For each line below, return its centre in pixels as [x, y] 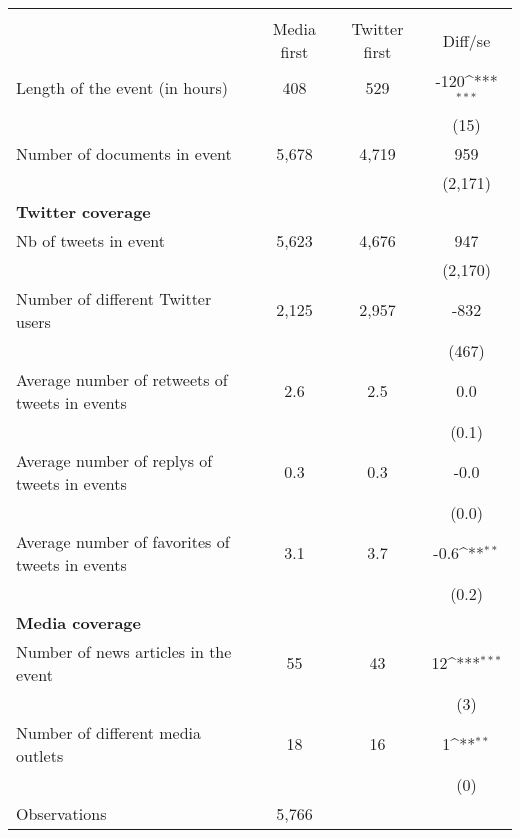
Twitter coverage [83, 211]
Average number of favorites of [123, 541]
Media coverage [78, 622]
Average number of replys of [114, 460]
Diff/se [466, 40]
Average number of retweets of [122, 379]
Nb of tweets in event [90, 240]
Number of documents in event [124, 153]
